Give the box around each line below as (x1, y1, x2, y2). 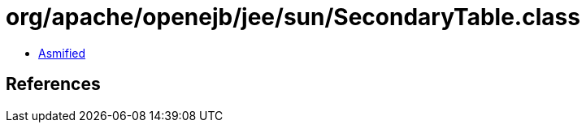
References (6, 74, 101, 95)
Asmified (38, 45, 86, 60)
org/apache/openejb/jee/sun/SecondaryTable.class (6, 3, 580, 31)
